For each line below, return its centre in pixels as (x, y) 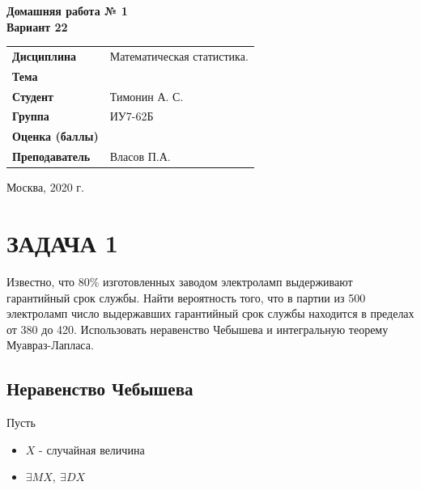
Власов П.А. (140, 156)
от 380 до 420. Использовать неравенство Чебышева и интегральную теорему (198, 329)
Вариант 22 (37, 26)
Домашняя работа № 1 (67, 11)
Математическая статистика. (179, 55)
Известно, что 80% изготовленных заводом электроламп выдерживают (180, 281)
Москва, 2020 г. (45, 187)
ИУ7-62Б (132, 116)
